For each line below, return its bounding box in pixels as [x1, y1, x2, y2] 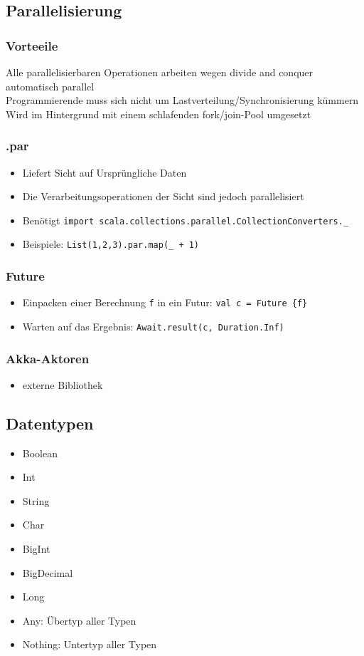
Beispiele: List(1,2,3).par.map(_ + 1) [22, 236, 200, 251]
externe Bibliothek [22, 377, 103, 392]
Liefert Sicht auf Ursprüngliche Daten [22, 165, 187, 179]
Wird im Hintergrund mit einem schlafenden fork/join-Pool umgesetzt [6, 106, 311, 121]
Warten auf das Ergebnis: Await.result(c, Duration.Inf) [22, 318, 284, 333]
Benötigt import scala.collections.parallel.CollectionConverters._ [22, 212, 349, 227]
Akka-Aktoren [6, 349, 90, 367]
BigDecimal [22, 565, 73, 580]
